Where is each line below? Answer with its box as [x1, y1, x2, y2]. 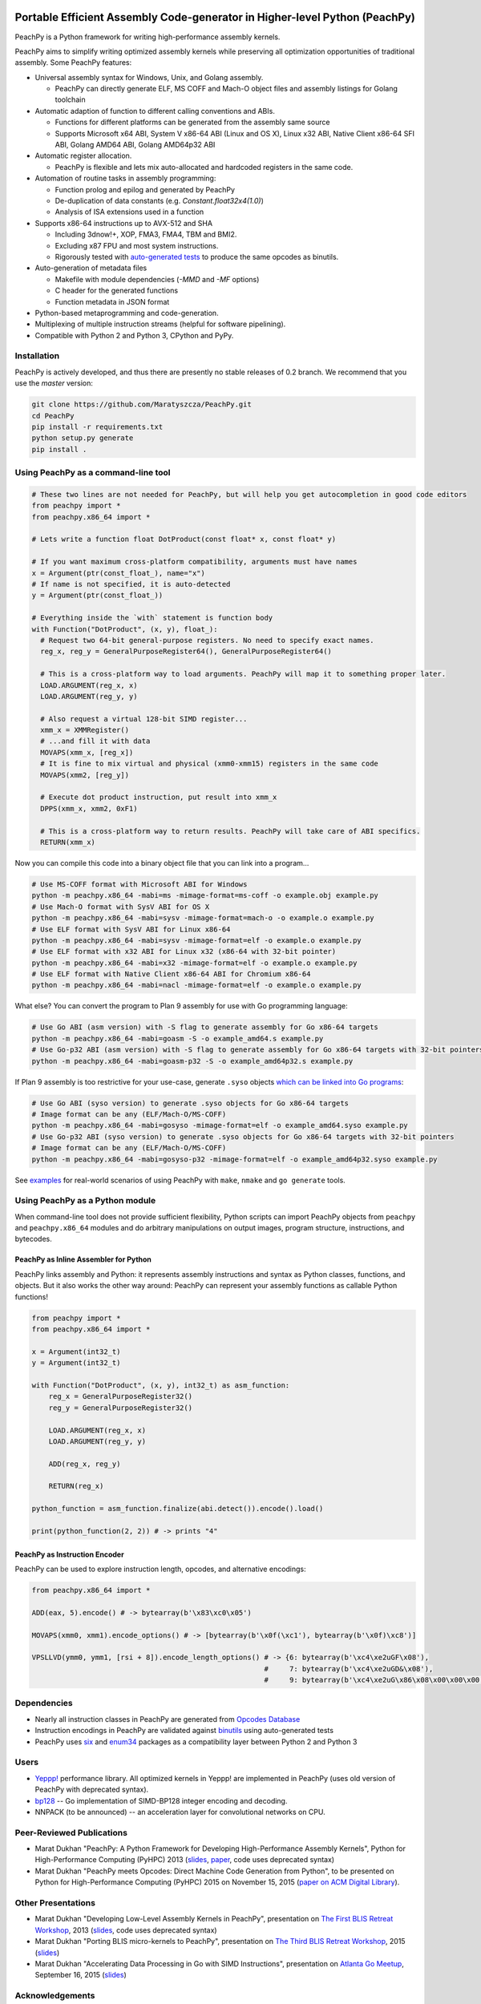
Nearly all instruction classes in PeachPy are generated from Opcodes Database [34, 1714, 301, 1723]
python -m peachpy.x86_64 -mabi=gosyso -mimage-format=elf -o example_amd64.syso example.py [31, 1121, 408, 1130]
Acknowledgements [14, 1990, 95, 2002]
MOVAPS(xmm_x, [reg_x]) [40, 748, 134, 757]
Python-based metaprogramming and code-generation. [34, 308, 220, 317]
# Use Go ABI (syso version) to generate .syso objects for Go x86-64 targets [31, 1098, 349, 1108]
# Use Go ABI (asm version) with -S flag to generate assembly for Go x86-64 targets [31, 1023, 378, 1032]
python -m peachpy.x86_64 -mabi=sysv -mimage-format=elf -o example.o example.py [31, 935, 362, 945]
